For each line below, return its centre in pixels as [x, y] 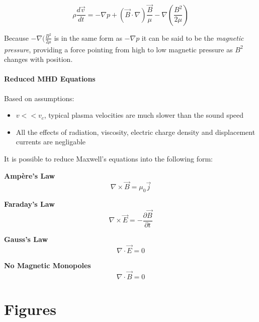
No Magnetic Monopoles [48, 265]
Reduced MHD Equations [50, 79]
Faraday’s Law [29, 204]
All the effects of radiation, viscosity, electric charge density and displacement [136, 132]
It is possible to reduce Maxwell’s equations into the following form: [109, 158]
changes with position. [38, 59]
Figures [30, 309]
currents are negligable [51, 142]
